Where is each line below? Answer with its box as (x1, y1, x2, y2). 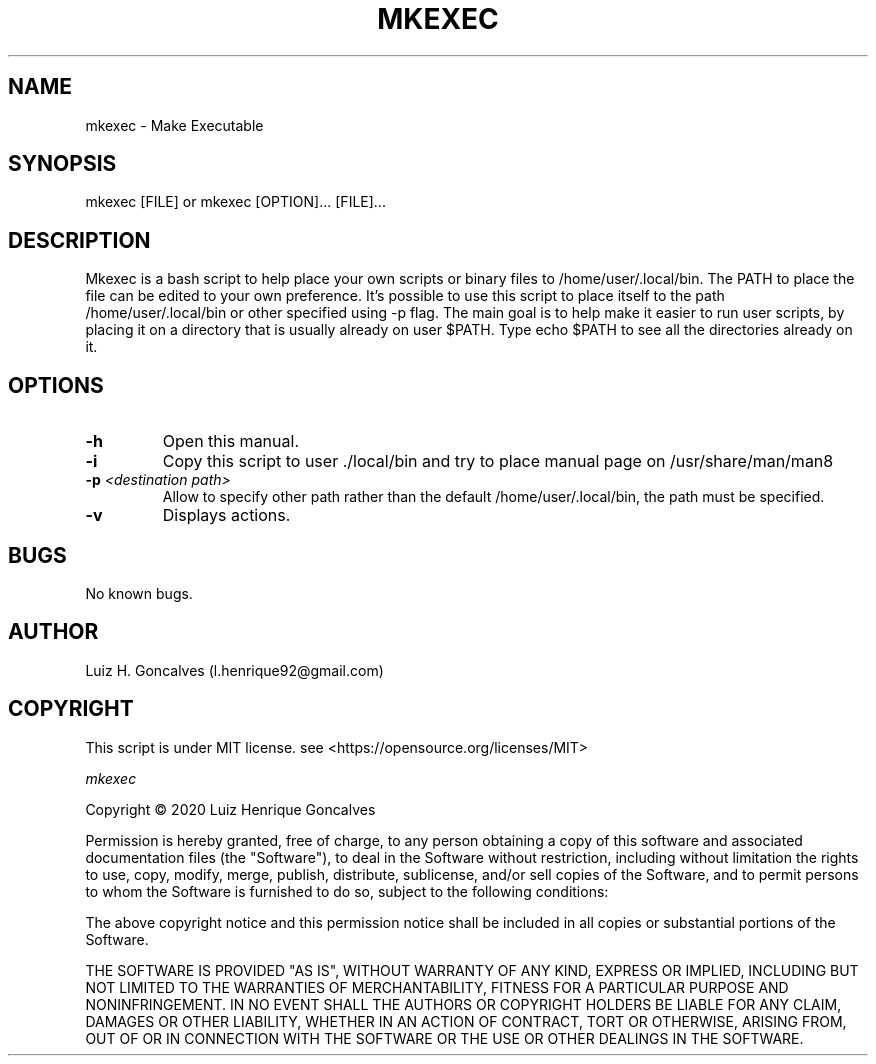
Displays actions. (162, 505, 291, 526)
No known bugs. (85, 584, 193, 602)
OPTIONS (8, 372, 104, 398)
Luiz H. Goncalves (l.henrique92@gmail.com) (85, 661, 384, 679)
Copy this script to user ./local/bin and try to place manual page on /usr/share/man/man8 (162, 451, 834, 472)
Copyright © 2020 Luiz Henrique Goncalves (85, 800, 376, 818)
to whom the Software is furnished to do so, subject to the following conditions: (85, 882, 609, 900)
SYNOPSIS (8, 151, 117, 177)
